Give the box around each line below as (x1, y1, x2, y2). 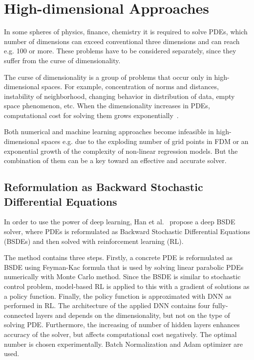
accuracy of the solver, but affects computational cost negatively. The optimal (4, 329, 237, 339)
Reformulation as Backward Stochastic (4, 179, 203, 194)
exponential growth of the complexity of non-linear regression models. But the (4, 145, 238, 156)
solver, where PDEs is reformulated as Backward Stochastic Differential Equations (4, 226, 250, 237)
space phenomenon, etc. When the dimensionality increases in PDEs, (4, 100, 210, 111)
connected (4, 310, 34, 320)
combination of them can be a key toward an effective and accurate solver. (4, 155, 227, 166)
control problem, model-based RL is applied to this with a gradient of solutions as (4, 281, 250, 291)
